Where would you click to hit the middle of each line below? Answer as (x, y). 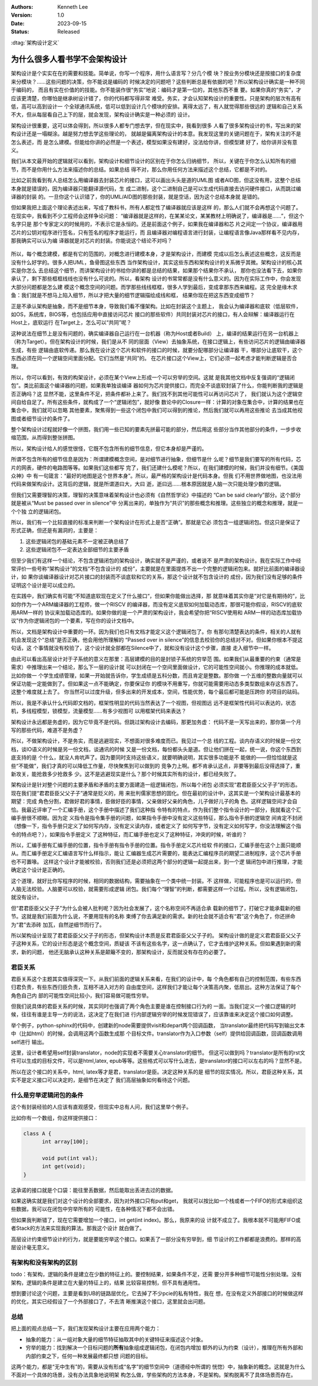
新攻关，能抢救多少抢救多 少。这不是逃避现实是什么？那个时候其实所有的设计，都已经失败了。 (125, 774)
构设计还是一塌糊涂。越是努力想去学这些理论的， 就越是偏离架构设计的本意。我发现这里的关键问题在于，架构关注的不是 (156, 134)
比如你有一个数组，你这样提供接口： (55, 1118)
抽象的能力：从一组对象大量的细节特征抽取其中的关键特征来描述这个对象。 (116, 1339)
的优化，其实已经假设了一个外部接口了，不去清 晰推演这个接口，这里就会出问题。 (110, 1302)
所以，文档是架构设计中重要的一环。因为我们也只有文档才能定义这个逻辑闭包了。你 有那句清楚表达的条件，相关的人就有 (156, 632)
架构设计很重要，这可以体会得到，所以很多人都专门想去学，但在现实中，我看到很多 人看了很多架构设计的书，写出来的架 (156, 125)
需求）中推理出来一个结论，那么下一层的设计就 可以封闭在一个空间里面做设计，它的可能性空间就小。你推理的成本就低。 (156, 667)
